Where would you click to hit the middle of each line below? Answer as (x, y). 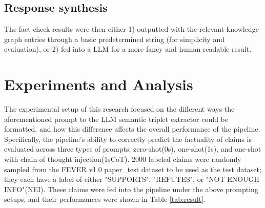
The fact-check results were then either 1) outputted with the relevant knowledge (131, 29)
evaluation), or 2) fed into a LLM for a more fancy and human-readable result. (128, 49)
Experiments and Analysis (99, 84)
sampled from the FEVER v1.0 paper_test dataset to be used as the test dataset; (133, 169)
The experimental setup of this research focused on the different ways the (119, 109)
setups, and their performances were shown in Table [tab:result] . (105, 199)
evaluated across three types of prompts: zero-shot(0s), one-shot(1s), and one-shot (133, 149)
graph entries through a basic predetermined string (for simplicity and (114, 39)
